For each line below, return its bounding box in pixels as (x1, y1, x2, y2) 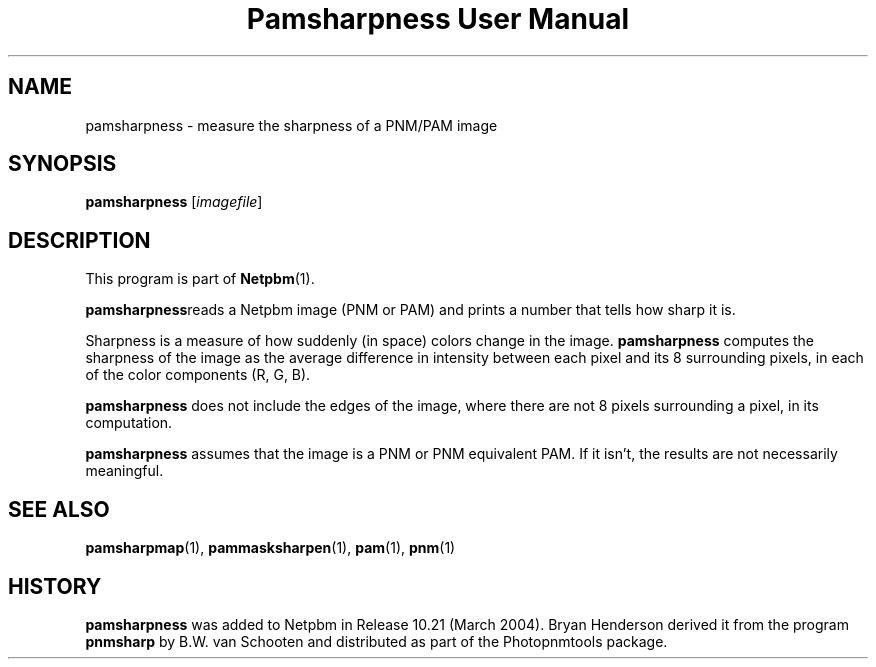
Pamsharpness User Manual (246, 2, 630, 36)
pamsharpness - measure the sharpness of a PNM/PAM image (85, 116, 498, 134)
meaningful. (85, 462, 164, 480)
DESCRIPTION (8, 227, 151, 253)
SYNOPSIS (8, 151, 117, 177)
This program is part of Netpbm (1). (85, 270, 315, 288)
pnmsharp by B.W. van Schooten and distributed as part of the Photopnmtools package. (85, 632, 668, 650)
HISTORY (8, 573, 102, 599)
